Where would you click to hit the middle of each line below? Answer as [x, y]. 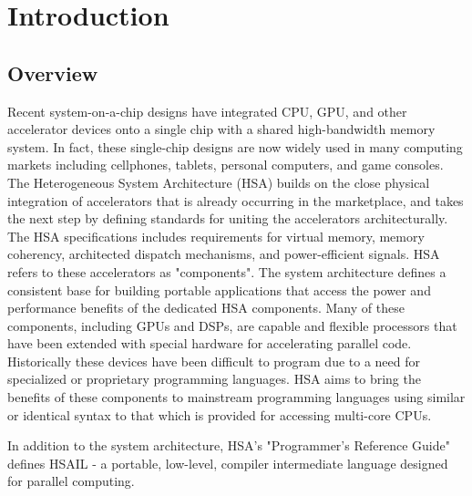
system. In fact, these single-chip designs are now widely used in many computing [235, 146]
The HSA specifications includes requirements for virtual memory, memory [216, 236]
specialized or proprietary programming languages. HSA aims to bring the [214, 379]
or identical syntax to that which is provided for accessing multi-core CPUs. [220, 414]
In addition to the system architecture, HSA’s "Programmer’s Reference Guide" [229, 445]
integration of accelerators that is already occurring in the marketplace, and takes [236, 200]
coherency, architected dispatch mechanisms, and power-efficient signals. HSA [224, 254]
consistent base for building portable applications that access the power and [219, 289]
